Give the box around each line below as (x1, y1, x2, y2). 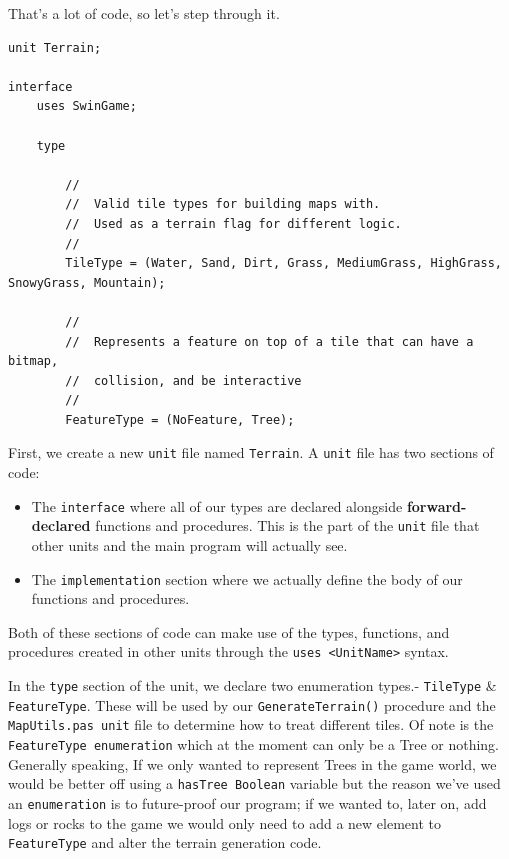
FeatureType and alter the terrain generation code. (8, 832, 322, 853)
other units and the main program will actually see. (31, 535, 348, 556)
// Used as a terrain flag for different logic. (65, 216, 402, 231)
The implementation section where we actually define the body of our (31, 568, 463, 589)
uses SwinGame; (36, 99, 137, 114)
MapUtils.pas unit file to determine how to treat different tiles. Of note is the (8, 714, 494, 735)
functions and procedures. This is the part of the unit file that (95, 515, 480, 536)
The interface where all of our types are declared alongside (31, 495, 403, 516)
